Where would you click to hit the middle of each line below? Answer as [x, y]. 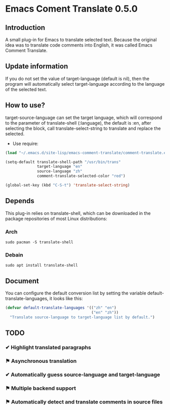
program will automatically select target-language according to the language [85, 84]
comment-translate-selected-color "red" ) [81, 176]
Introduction [25, 28]
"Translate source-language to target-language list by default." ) [82, 317]
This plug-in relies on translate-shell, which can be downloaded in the [78, 213]
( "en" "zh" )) [105, 312]
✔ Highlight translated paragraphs [48, 348]
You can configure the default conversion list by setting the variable [76, 293]
